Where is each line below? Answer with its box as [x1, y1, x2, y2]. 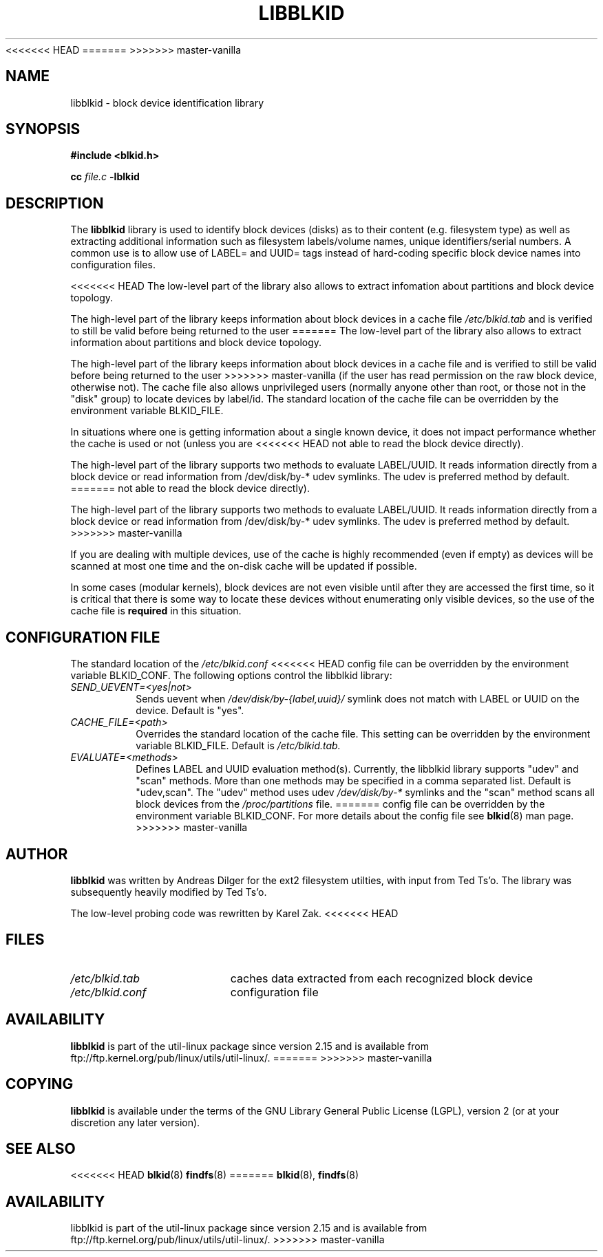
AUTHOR [6, 845, 68, 863]
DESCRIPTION [6, 194, 104, 212]
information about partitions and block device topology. [70, 336, 322, 349]
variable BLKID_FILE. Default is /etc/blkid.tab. [136, 740, 341, 752]
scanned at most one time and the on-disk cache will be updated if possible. [70, 560, 417, 572]
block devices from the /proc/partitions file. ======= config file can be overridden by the [136, 798, 545, 810]
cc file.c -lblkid [70, 171, 140, 183]
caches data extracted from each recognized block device [230, 971, 533, 985]
